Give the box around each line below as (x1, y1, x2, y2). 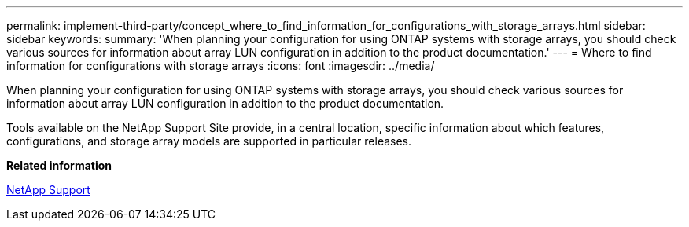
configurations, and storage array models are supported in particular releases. (6, 134, 412, 148)
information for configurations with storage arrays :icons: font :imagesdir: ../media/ (6, 59, 435, 72)
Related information (6, 159, 112, 172)
